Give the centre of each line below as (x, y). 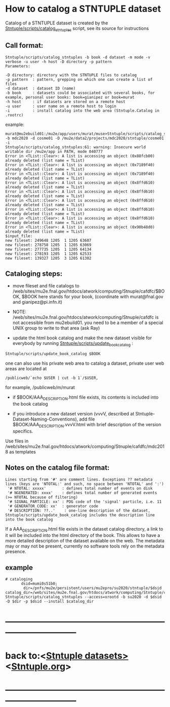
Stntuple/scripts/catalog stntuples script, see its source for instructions (77, 29)
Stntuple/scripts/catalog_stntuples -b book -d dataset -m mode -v (78, 57)
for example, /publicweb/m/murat (40, 388)
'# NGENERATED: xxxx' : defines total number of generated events (82, 493)
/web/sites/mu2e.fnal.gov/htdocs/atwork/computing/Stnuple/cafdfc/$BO (89, 291)
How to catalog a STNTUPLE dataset (83, 9)
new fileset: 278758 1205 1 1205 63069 (49, 245)
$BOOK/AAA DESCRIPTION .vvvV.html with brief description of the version (87, 425)
